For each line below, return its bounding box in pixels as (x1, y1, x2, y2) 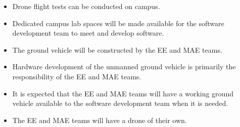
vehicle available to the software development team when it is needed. (12, 98, 228, 108)
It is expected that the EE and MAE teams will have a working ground (12, 88, 233, 98)
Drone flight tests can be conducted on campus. (12, 1, 160, 11)
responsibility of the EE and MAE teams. (12, 71, 141, 81)
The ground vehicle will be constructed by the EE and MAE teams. (12, 44, 222, 55)
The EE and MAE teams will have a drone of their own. (12, 114, 187, 125)
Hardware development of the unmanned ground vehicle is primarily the (12, 61, 236, 72)
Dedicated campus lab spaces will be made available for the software (12, 18, 224, 28)
